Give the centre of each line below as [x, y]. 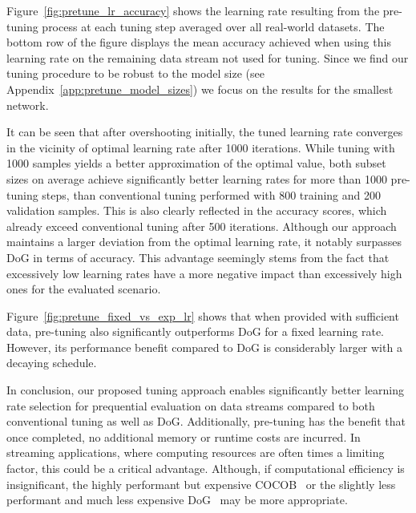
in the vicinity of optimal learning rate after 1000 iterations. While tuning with [201, 147]
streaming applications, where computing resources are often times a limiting [196, 452]
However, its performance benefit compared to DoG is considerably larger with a [204, 347]
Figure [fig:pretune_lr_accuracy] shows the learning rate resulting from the [193, 10]
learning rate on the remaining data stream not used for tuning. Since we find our [208, 57]
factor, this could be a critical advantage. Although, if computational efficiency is [206, 469]
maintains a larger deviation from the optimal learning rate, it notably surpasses [204, 242]
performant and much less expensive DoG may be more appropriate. [177, 500]
